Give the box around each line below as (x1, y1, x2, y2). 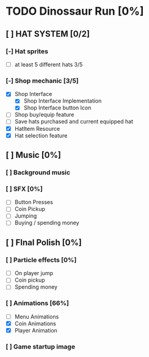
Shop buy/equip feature (14, 111, 74, 119)
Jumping (14, 212, 37, 219)
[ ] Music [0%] (5, 150, 62, 160)
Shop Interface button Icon (23, 104, 92, 111)
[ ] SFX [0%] (5, 185, 43, 193)
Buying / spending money (14, 219, 80, 227)
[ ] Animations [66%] (5, 299, 70, 307)
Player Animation (14, 326, 57, 334)
